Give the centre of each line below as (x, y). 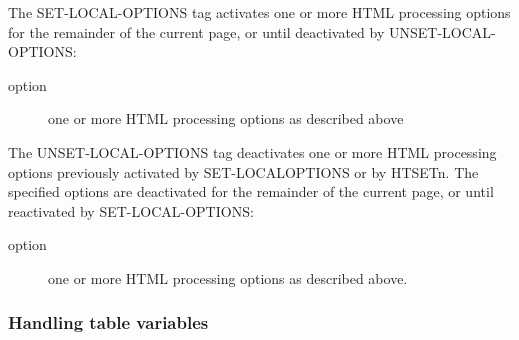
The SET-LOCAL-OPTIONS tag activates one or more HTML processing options (259, 12)
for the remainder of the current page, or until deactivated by (196, 31)
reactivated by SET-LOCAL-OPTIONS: (131, 210)
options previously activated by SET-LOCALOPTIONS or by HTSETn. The (243, 171)
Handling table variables (108, 322)
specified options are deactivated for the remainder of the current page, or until (251, 191)
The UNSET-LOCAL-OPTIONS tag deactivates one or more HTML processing (252, 151)
